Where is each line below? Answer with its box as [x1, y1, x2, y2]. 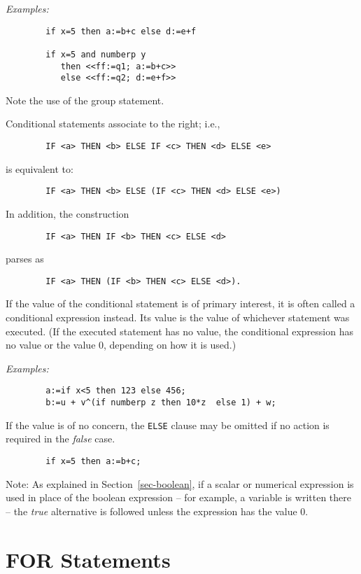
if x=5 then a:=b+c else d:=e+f [45, 26, 197, 36]
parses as [6, 251, 44, 266]
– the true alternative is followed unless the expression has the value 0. [6, 503, 309, 518]
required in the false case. [6, 431, 115, 446]
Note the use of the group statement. [6, 92, 164, 107]
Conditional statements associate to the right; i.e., [6, 116, 220, 131]
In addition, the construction [6, 206, 129, 220]
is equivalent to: [6, 161, 73, 176]
